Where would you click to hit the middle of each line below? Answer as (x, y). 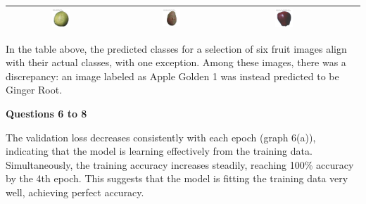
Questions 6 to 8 (46, 114)
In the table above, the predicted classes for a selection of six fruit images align (176, 48)
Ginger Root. (34, 90)
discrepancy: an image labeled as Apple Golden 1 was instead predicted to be (172, 76)
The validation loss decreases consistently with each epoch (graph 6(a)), (161, 137)
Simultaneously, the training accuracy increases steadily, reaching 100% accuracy (180, 164)
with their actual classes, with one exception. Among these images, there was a (176, 62)
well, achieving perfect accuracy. (75, 192)
